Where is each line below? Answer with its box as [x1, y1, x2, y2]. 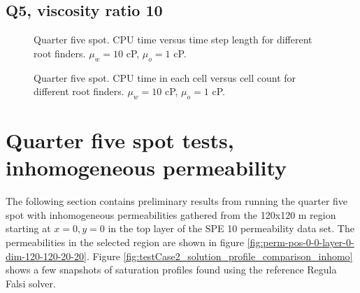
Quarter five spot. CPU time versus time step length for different [34, 32, 312, 47]
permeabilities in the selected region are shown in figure [6, 235, 245, 250]
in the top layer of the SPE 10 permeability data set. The [108, 221, 354, 236]
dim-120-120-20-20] [6, 248, 87, 263]
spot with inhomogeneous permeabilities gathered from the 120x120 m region [6, 207, 336, 222]
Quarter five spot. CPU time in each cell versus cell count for [34, 70, 296, 85]
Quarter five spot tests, [6, 126, 234, 155]
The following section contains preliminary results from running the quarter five [6, 194, 348, 208]
